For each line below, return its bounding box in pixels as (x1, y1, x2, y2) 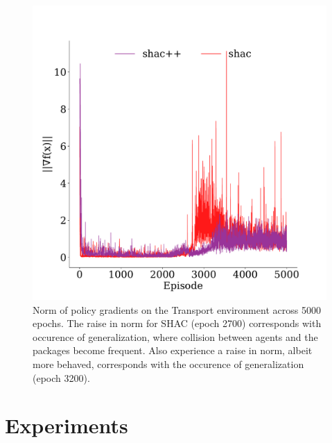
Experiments (5, 411, 128, 440)
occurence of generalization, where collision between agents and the (33, 329, 318, 344)
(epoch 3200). (33, 370, 90, 385)
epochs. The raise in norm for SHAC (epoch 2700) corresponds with (33, 316, 322, 331)
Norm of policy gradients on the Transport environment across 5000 (33, 302, 321, 317)
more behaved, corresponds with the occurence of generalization (33, 356, 304, 371)
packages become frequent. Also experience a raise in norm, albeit (33, 343, 313, 358)
